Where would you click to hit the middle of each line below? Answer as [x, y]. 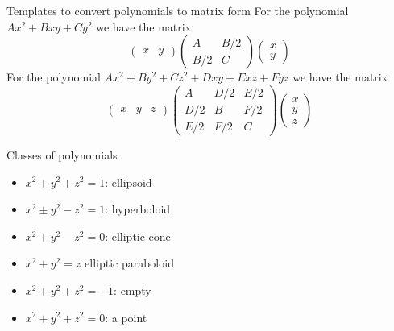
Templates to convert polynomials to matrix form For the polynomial [178, 10]
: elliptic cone [138, 236]
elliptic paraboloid [129, 263]
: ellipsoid [129, 182]
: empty [133, 290]
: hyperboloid [138, 209]
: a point [126, 317]
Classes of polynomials [62, 154]
